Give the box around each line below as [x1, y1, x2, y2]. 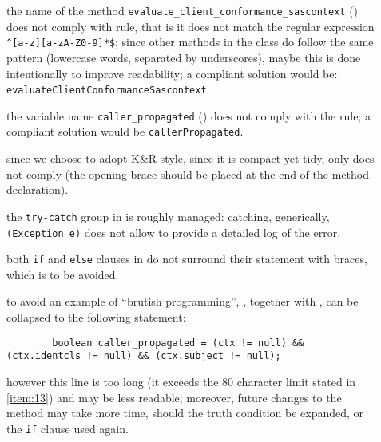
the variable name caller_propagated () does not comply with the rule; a [6, 107, 371, 124]
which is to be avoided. [6, 266, 119, 282]
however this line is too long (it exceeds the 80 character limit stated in [6, 373, 356, 389]
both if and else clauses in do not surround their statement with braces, [6, 251, 367, 267]
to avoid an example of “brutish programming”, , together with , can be [6, 293, 359, 310]
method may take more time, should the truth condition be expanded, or [6, 405, 364, 421]
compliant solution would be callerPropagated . [6, 123, 244, 140]
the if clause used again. [6, 420, 129, 436]
